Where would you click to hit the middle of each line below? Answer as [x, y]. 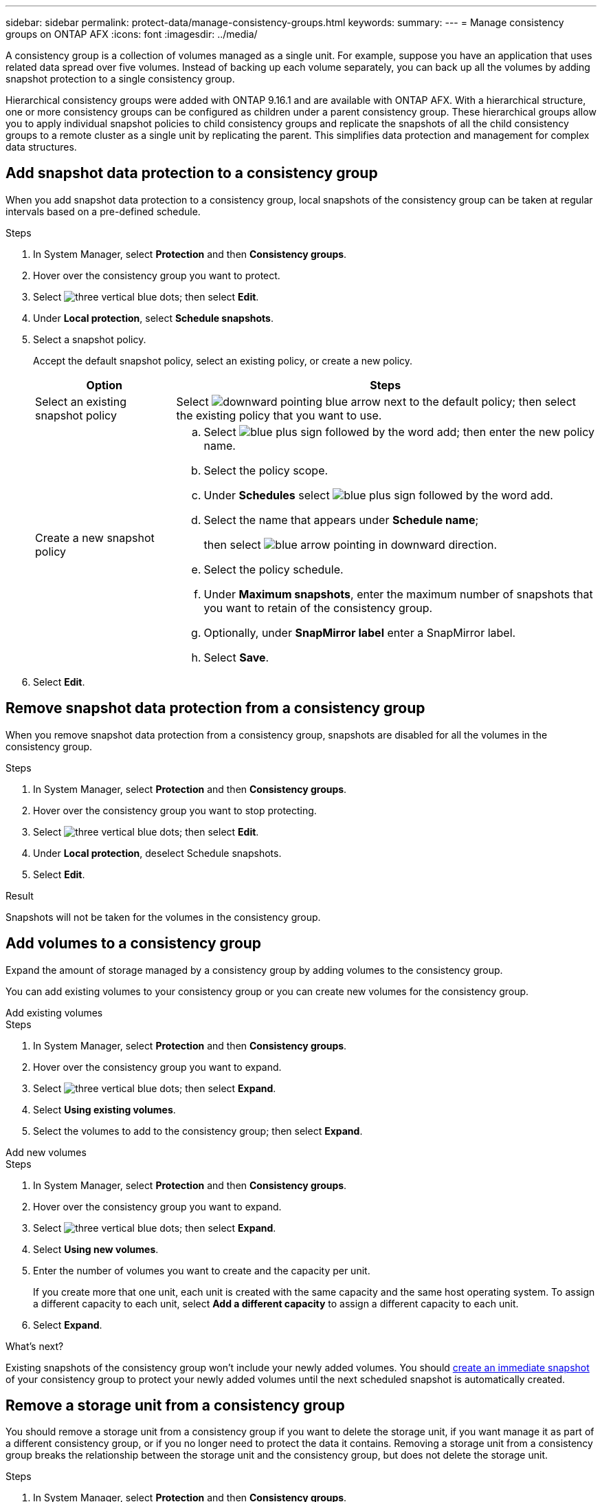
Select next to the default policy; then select [376, 401]
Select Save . [236, 657]
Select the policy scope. [266, 470]
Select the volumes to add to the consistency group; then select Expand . [198, 1131]
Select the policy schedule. [274, 569]
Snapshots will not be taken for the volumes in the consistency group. [163, 917]
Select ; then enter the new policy [399, 432]
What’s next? [35, 1346]
